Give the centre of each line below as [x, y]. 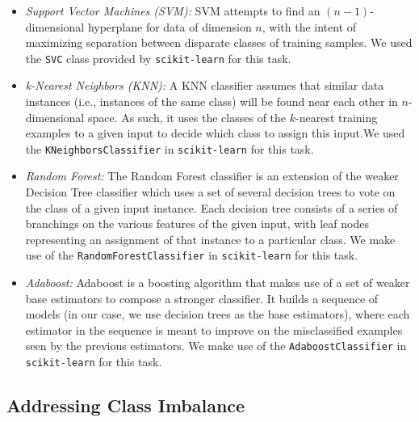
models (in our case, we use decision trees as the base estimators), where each [218, 314]
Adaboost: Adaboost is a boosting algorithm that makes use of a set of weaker [218, 283]
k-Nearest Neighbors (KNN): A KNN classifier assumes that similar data [205, 85]
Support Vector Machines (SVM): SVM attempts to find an [173, 11]
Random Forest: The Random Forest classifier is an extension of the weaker [212, 176]
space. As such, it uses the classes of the [187, 117]
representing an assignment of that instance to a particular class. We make [210, 239]
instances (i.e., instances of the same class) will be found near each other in [212, 101]
